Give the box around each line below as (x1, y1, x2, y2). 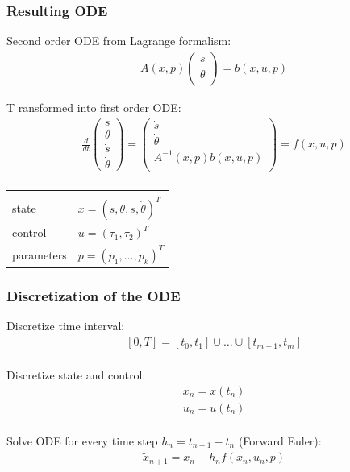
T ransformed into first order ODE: (6, 98, 181, 115)
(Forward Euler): (238, 432, 322, 449)
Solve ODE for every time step (6, 432, 158, 449)
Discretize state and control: (6, 366, 146, 383)
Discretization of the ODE (6, 286, 181, 306)
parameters (12, 246, 67, 263)
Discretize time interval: (6, 317, 125, 334)
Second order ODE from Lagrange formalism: (6, 32, 231, 49)
